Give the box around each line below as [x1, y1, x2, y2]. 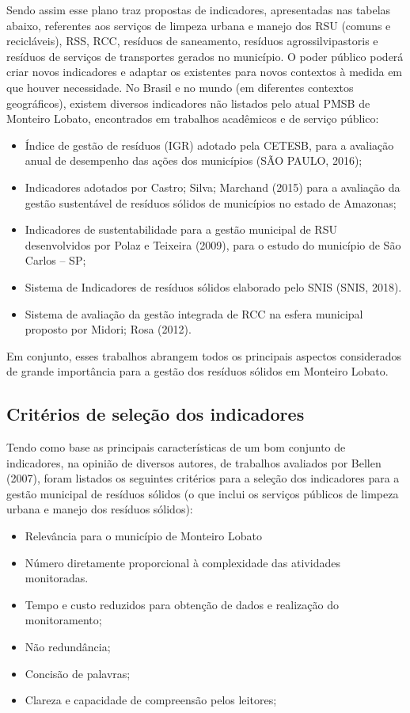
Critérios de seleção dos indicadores [6, 402, 305, 426]
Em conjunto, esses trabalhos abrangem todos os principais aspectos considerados [6, 347, 401, 364]
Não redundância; [25, 639, 111, 655]
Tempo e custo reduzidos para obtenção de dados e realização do [25, 596, 339, 612]
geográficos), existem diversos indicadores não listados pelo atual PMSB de [6, 94, 370, 111]
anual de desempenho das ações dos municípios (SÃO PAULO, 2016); [25, 152, 363, 169]
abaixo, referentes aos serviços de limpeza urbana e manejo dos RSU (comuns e [6, 17, 391, 33]
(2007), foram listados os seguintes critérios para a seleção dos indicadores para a [6, 470, 400, 486]
